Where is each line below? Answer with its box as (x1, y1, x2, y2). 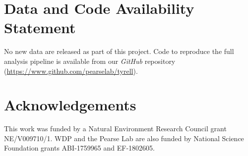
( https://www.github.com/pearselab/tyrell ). (4, 65, 138, 76)
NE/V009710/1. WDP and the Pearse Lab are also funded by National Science (4, 133, 244, 143)
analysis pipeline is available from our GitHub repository (4, 55, 176, 66)
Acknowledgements (4, 95, 136, 115)
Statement (4, 17, 76, 38)
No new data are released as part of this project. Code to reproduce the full (4, 46, 234, 56)
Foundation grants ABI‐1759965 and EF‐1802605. (4, 143, 155, 153)
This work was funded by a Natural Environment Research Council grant (4, 123, 227, 134)
